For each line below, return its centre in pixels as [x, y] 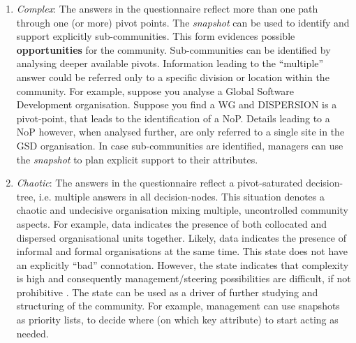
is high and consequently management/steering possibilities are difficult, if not [184, 278]
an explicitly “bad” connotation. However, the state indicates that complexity [183, 264]
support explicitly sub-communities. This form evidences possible [156, 36]
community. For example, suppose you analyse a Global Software [155, 90]
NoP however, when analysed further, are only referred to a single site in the [180, 132]
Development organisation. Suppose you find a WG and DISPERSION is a [177, 104]
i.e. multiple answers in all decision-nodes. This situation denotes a [182, 196]
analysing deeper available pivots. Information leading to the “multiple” [170, 63]
